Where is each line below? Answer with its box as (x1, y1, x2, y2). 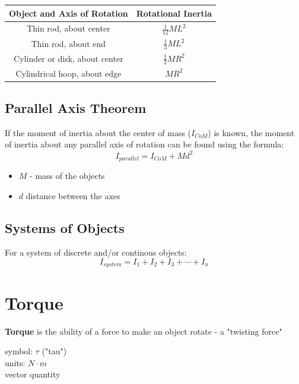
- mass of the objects (30, 169, 105, 182)
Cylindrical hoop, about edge (15, 67, 122, 79)
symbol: (5, 345, 33, 357)
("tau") (42, 345, 67, 357)
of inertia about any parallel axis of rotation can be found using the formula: (5, 138, 284, 150)
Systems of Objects (5, 218, 125, 237)
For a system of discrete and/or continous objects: (5, 246, 187, 259)
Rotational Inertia (136, 7, 212, 19)
